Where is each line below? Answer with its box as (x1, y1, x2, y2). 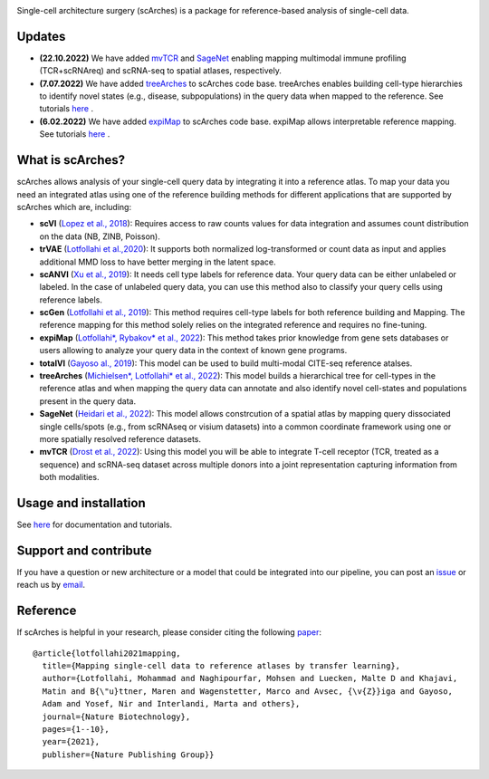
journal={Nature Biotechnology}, (42, 711, 191, 722)
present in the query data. (39, 395, 136, 407)
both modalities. (39, 472, 100, 483)
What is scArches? (16, 152, 126, 168)
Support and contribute (16, 543, 152, 558)
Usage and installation (16, 495, 146, 511)
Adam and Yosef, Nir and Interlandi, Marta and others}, (42, 698, 301, 709)
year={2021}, (42, 736, 101, 747)
